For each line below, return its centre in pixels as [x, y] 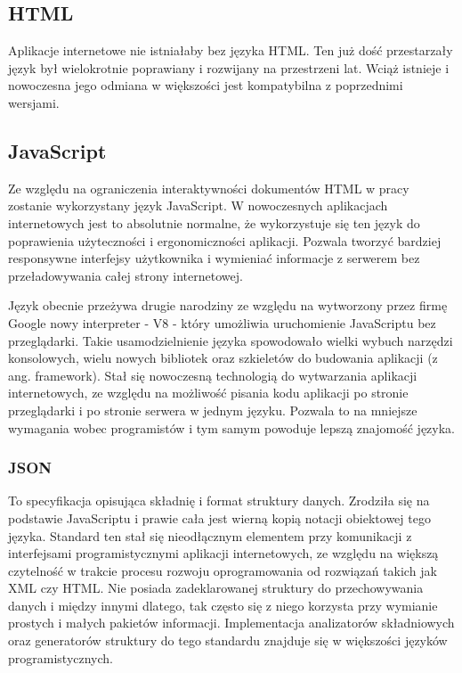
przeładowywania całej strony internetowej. [126, 275]
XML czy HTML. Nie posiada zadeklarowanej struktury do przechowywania [216, 588]
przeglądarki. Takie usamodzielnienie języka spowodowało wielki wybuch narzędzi [231, 340]
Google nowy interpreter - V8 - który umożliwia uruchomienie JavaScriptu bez [222, 322]
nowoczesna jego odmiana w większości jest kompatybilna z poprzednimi [206, 85]
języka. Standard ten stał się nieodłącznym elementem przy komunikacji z [210, 535]
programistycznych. [61, 657]
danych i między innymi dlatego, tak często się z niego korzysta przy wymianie [223, 605]
